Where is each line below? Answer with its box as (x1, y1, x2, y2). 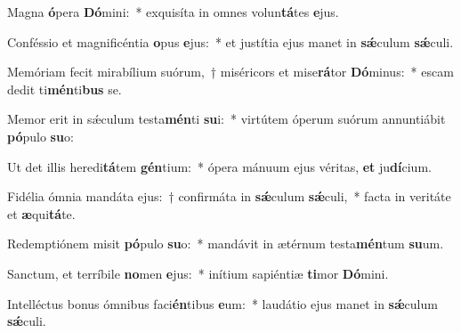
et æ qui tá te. (7, 204, 76, 223)
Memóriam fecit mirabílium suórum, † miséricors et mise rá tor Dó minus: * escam (7, 62, 454, 81)
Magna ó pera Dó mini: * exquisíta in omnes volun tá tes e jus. (7, 3, 339, 20)
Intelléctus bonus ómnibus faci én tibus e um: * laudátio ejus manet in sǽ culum (7, 294, 438, 313)
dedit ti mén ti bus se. (7, 79, 122, 98)
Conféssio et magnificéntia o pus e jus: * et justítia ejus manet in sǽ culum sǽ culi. (7, 32, 454, 51)
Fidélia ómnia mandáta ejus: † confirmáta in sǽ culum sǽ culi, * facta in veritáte (7, 187, 451, 206)
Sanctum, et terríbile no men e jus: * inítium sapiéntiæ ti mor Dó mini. (7, 264, 389, 282)
